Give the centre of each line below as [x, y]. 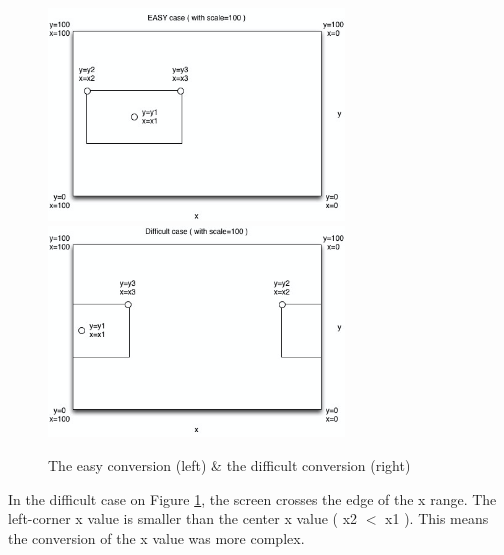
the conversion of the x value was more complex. [156, 537]
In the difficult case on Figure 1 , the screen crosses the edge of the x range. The [252, 498]
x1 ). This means [437, 518]
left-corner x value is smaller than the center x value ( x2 [183, 518]
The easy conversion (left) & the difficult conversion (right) [229, 464]
